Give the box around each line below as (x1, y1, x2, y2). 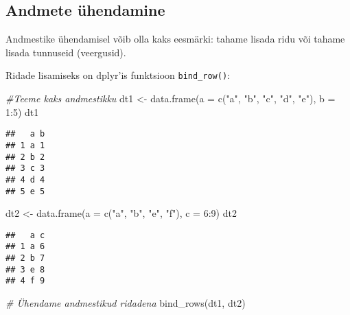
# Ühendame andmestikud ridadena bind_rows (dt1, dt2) (5, 296, 246, 310)
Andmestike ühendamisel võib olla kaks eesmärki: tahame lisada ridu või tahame (5, 32, 345, 46)
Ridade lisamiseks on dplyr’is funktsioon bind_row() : (5, 68, 230, 82)
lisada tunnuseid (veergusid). (5, 45, 126, 59)
